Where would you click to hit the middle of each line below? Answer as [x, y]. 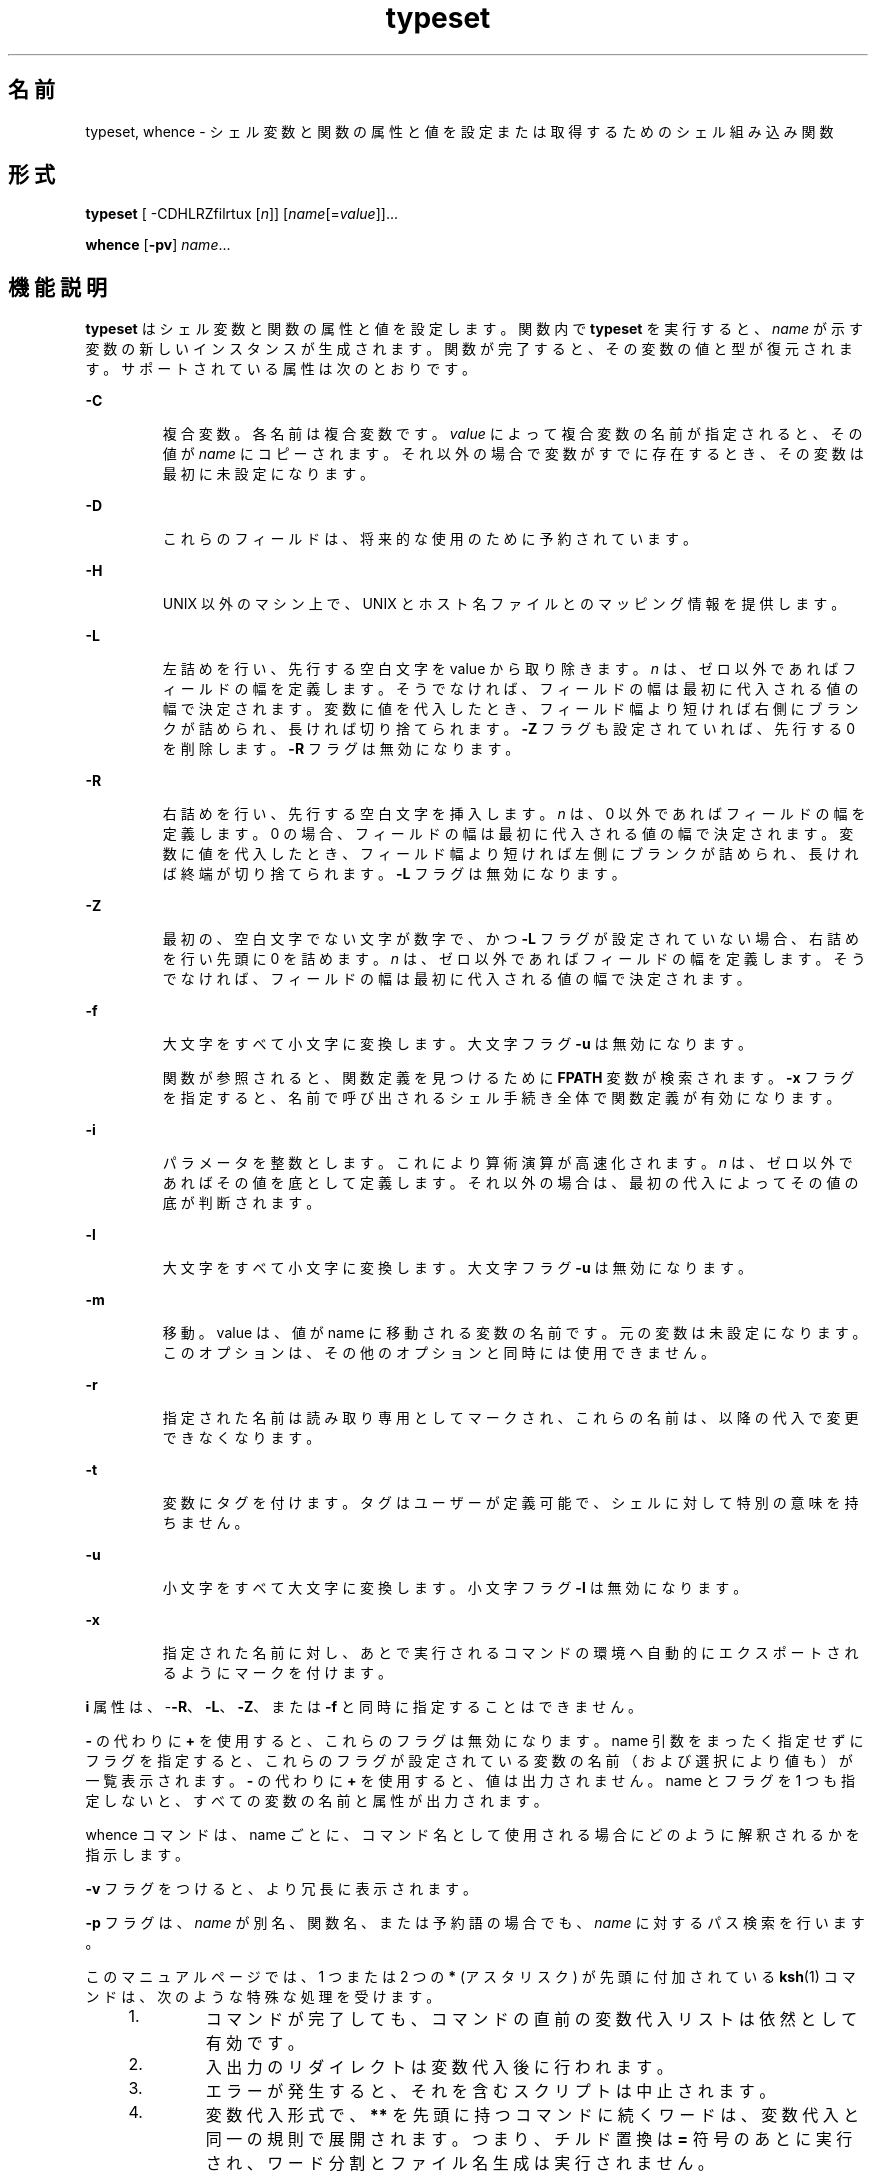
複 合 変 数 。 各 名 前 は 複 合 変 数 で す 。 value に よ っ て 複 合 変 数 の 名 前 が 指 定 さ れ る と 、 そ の [512, 434]
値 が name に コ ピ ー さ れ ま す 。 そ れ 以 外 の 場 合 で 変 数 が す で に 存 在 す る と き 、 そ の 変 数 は [513, 454]
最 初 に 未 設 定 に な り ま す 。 [268, 474]
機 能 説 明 [57, 287]
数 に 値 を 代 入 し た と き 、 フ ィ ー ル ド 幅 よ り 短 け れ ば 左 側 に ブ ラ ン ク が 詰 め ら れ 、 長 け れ [510, 854]
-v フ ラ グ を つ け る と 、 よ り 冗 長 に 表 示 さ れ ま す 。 [281, 1889]
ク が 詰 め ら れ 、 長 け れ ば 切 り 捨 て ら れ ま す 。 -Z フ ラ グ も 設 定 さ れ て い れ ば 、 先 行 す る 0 [509, 729]
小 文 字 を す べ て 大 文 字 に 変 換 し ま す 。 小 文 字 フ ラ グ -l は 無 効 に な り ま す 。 [455, 1588]
